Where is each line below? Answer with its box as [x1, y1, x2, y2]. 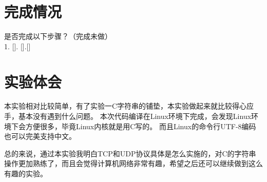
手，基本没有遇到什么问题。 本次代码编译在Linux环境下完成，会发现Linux [4, 111, 252, 122]
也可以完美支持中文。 [4, 131, 76, 141]
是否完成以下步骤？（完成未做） [4, 31, 112, 42]
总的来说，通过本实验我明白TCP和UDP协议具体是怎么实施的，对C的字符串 [4, 148, 256, 158]
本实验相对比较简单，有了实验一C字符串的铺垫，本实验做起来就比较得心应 [4, 100, 254, 111]
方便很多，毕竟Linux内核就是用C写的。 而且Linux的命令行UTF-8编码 [25, 120, 256, 131]
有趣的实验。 [4, 168, 47, 178]
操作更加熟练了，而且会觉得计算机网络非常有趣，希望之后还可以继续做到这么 [4, 158, 263, 169]
